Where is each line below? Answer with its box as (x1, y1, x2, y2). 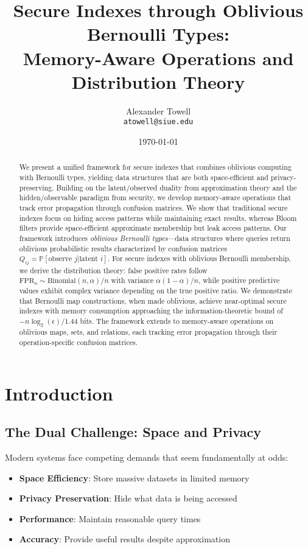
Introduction (5, 380, 113, 405)
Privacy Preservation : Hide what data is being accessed (19, 492, 237, 505)
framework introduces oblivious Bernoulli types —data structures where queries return (19, 233, 290, 243)
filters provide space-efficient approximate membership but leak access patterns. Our (19, 223, 287, 233)
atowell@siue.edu (123, 117, 194, 127)
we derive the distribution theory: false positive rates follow (19, 265, 208, 275)
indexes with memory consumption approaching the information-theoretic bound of (19, 306, 283, 316)
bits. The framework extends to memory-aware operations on (80, 315, 273, 326)
